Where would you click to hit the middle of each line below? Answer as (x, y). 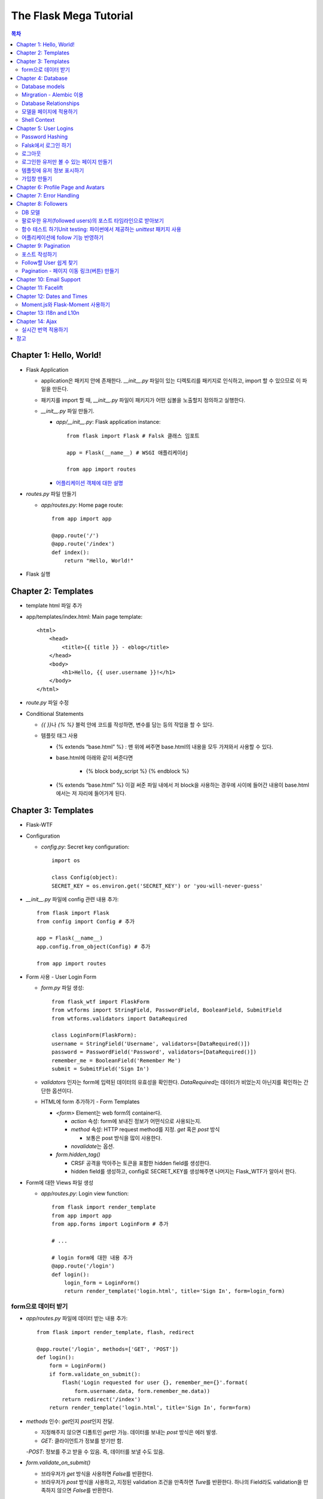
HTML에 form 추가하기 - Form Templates (90, 1102)
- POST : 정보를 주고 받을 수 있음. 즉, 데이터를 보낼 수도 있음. (95, 1452)
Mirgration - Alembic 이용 (53, 95)
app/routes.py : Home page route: (82, 505)
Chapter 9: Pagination (43, 246)
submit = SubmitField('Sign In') (100, 1068)
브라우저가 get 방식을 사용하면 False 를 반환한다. (97, 1474)
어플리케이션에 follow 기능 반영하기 (63, 237)
